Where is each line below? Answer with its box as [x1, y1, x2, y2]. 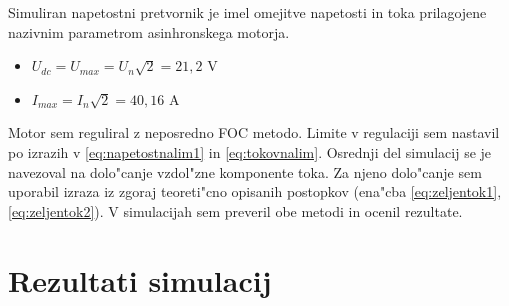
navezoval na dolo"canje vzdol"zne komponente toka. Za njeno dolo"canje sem [8, 161, 482, 182]
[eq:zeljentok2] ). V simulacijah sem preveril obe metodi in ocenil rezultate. [8, 200, 463, 221]
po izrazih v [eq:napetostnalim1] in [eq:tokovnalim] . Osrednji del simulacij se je [8, 141, 492, 162]
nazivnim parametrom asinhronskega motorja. [8, 21, 290, 42]
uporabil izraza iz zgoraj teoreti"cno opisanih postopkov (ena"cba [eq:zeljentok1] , [8, 181, 502, 202]
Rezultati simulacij [8, 259, 272, 300]
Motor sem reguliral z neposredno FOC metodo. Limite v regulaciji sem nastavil [8, 122, 500, 143]
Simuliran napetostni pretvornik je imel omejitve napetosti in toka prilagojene [8, 2, 487, 22]
